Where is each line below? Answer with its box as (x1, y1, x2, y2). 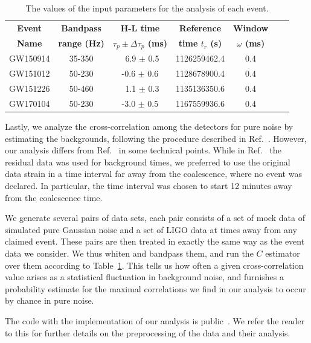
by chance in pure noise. (5, 294, 94, 307)
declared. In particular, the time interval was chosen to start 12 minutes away (5, 179, 292, 191)
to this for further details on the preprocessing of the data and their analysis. (5, 326, 290, 339)
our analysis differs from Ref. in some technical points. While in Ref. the (5, 144, 281, 156)
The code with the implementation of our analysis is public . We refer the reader (5, 314, 305, 327)
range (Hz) (58, 37, 104, 50)
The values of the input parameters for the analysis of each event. (25, 2, 269, 14)
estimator (265, 246, 300, 259)
